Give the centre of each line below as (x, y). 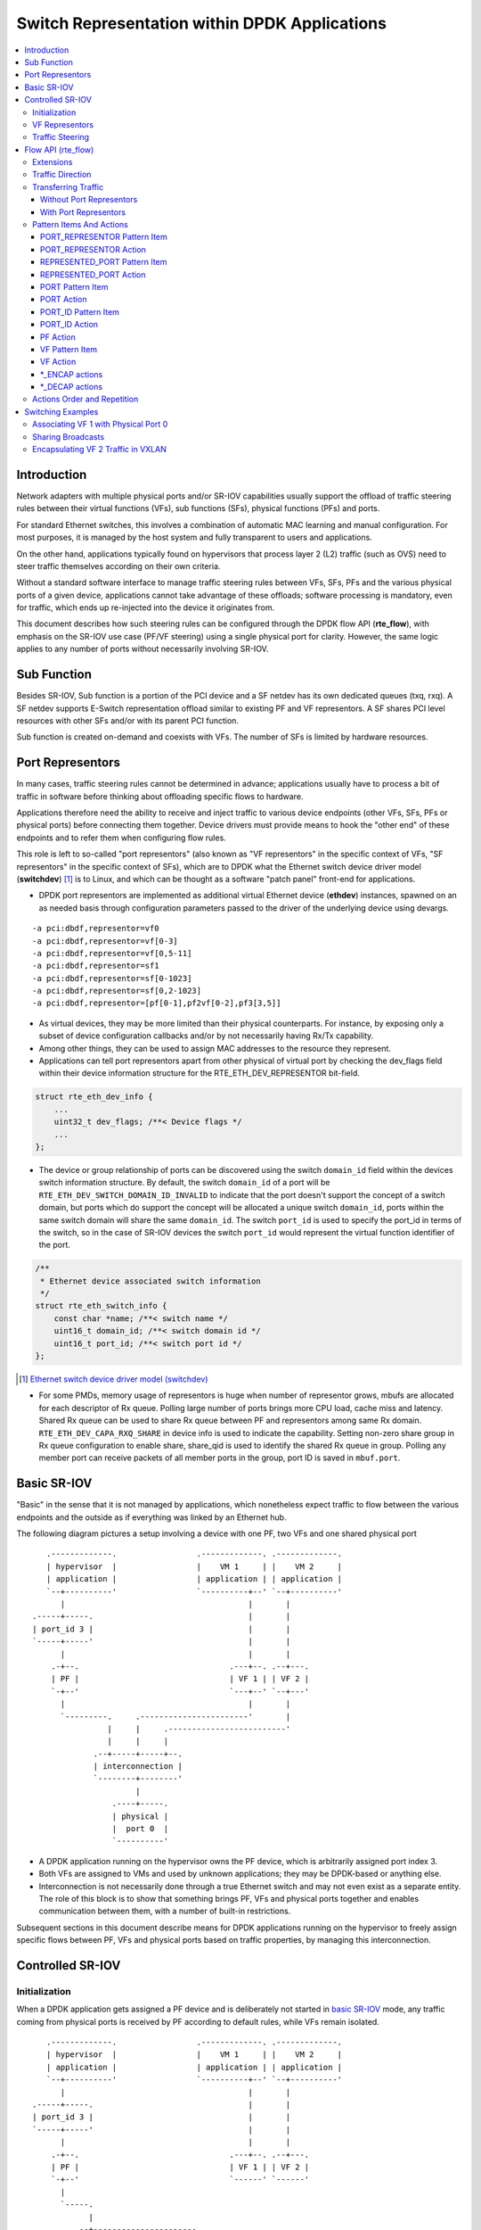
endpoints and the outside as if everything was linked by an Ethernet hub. (151, 1517)
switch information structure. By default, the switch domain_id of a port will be (184, 1183)
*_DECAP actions (71, 387)
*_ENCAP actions (72, 374)
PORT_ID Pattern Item (80, 311)
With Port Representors (83, 212)
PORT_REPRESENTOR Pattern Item (104, 237)
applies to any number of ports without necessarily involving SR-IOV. (143, 649)
